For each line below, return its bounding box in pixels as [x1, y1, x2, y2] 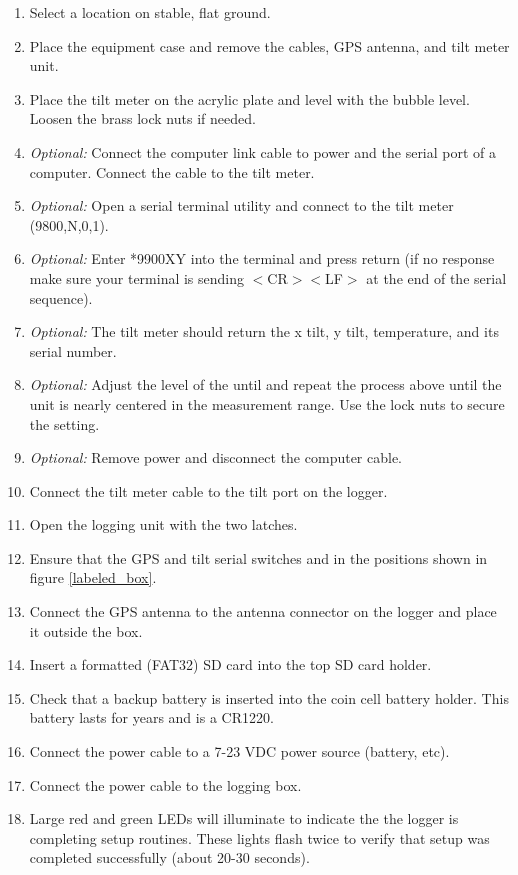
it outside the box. [29, 620, 143, 641]
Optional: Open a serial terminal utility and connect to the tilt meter [29, 195, 454, 216]
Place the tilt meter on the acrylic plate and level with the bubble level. [29, 88, 470, 109]
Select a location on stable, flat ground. [29, 2, 271, 22]
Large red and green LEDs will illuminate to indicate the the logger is [29, 808, 459, 829]
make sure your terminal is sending [29, 267, 245, 288]
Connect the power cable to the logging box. [29, 774, 302, 795]
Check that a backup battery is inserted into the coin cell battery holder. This [29, 687, 509, 708]
